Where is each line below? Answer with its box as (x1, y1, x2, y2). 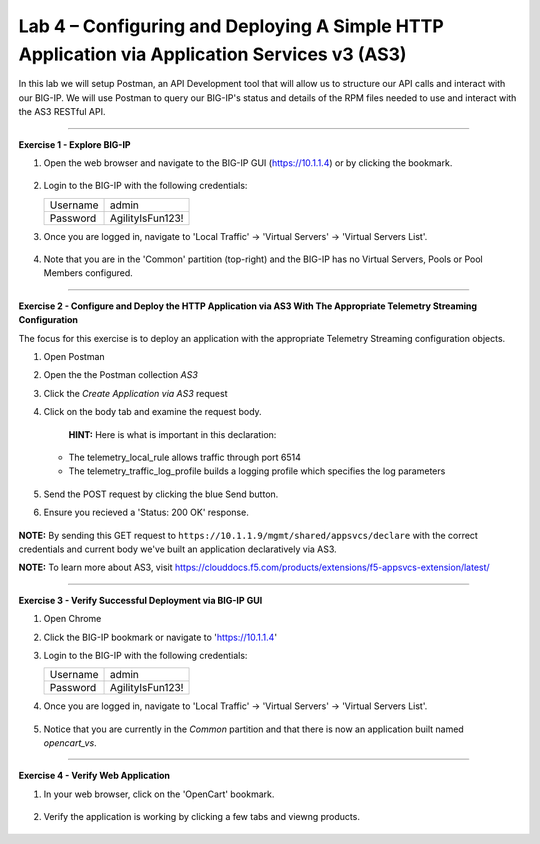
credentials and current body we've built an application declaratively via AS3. (18, 543, 337, 555)
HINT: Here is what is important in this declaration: (68, 428, 277, 440)
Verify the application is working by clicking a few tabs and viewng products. (43, 811, 360, 823)
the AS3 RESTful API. (18, 106, 106, 118)
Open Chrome (43, 613, 102, 625)
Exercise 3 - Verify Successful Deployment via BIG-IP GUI (18, 594, 263, 606)
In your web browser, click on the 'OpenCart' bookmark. (43, 788, 275, 800)
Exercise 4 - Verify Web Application (18, 770, 170, 782)
